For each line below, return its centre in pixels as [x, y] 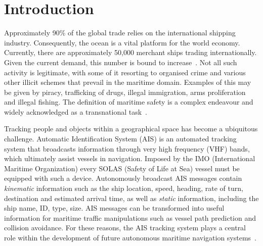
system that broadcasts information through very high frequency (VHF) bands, [127, 148]
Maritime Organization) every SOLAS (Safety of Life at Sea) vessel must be [122, 168]
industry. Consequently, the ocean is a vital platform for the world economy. [122, 42]
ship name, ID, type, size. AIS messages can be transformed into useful [114, 208]
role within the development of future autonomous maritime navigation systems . [130, 237]
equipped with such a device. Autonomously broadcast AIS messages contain [123, 178]
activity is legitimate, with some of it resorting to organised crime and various [125, 72]
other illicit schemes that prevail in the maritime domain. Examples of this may [128, 82]
